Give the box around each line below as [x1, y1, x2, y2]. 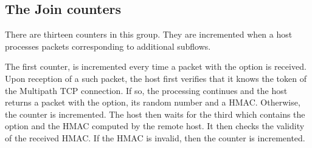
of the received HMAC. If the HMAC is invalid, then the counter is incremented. [5, 131, 305, 144]
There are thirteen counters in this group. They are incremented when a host [5, 28, 293, 41]
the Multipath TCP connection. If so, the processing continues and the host [5, 84, 288, 96]
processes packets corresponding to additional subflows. [5, 39, 211, 52]
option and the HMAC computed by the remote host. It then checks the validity [5, 119, 305, 132]
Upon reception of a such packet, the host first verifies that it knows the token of [5, 72, 307, 84]
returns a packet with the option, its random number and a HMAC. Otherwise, [5, 96, 300, 109]
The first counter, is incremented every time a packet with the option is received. [5, 60, 307, 73]
